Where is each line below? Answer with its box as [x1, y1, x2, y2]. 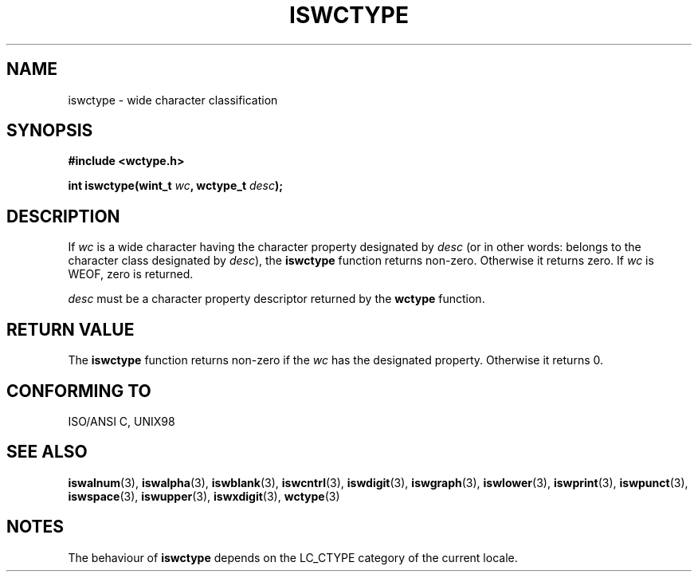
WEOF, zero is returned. [68, 267, 194, 281]
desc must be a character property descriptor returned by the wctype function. [68, 292, 485, 306]
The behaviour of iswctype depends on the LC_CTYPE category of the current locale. [68, 550, 518, 564]
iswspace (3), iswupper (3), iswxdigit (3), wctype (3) [68, 489, 340, 503]
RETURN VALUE [6, 319, 135, 340]
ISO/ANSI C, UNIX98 [68, 414, 175, 428]
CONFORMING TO [6, 380, 151, 401]
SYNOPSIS [6, 120, 93, 141]
